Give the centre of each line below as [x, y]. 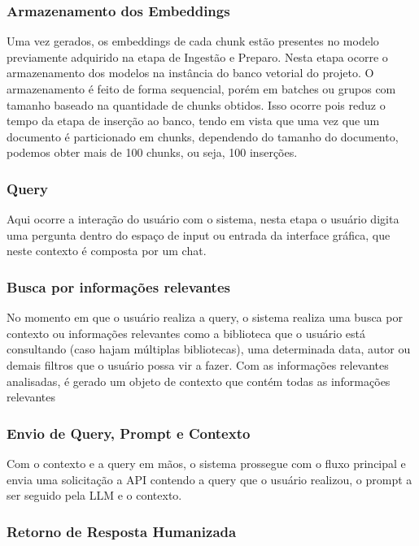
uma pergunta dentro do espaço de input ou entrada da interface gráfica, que [199, 234]
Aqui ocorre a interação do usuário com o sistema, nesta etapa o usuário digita [203, 219]
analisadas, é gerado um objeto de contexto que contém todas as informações [199, 381]
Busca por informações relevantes [118, 286]
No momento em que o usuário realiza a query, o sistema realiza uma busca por [205, 317]
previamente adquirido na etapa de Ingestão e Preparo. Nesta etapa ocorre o [197, 56]
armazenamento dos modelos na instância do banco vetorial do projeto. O [190, 73]
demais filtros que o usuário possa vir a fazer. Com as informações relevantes [198, 364]
